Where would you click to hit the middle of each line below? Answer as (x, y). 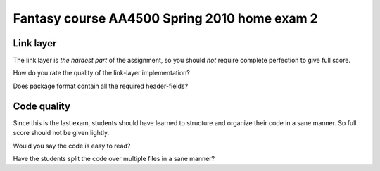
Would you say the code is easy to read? (72, 146)
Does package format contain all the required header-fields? (101, 86)
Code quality (42, 106)
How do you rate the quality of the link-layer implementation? (101, 73)
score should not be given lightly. (61, 133)
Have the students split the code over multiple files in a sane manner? (114, 158)
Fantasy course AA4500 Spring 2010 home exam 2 (165, 18)
